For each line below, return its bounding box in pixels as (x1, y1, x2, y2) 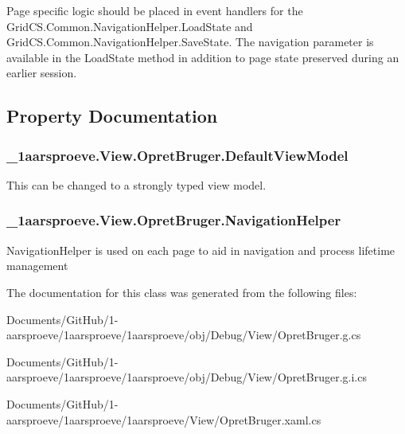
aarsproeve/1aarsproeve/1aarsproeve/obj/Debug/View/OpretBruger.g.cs (6, 326, 361, 343)
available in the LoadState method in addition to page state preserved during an (6, 49, 399, 65)
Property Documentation (6, 104, 218, 128)
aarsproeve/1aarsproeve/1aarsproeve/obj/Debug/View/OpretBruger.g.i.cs (6, 369, 367, 385)
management (6, 257, 68, 274)
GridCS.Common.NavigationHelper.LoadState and (6, 18, 253, 34)
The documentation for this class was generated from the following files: (6, 283, 357, 300)
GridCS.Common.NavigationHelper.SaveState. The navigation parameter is (6, 33, 374, 50)
